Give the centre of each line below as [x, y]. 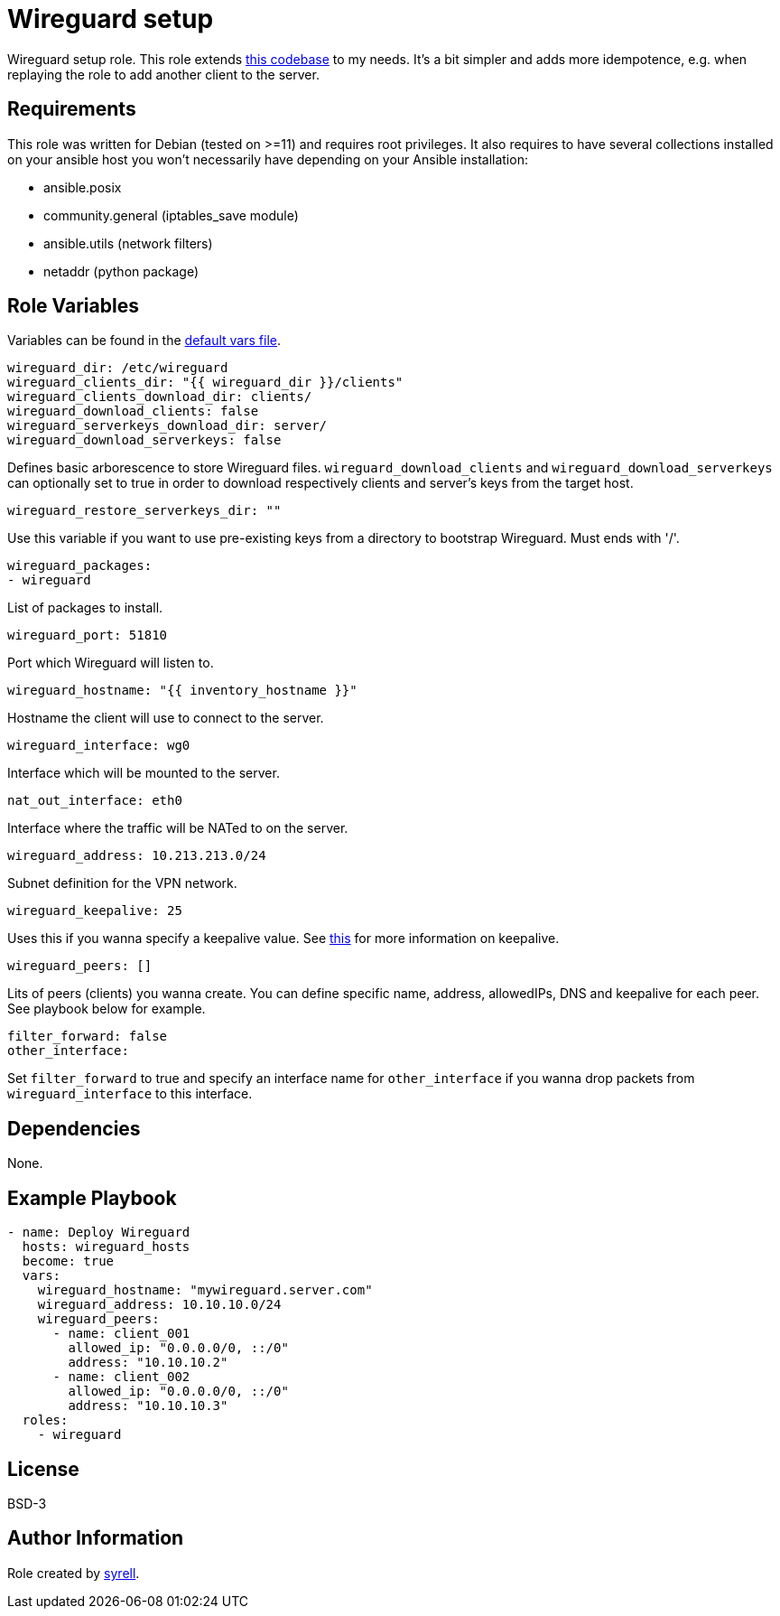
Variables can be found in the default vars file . [144, 341]
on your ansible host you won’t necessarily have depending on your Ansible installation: [268, 159]
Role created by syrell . [74, 1573]
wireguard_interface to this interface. [130, 1094]
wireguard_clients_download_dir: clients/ [160, 397]
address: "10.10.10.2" [148, 1363]
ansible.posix [83, 187]
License [43, 1469]
